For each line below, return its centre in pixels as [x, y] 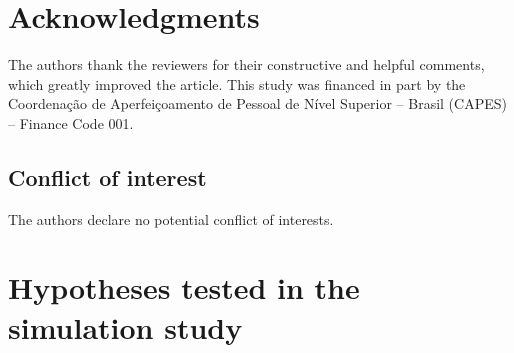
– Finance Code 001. [71, 122]
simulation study [125, 326]
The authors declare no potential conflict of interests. [171, 218]
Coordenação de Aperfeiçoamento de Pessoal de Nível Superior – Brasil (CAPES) [257, 103]
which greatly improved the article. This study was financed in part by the [237, 83]
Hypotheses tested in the [184, 287]
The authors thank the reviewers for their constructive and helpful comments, [246, 64]
